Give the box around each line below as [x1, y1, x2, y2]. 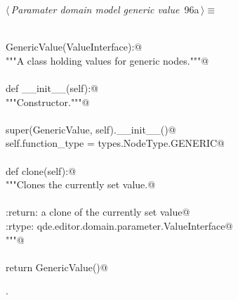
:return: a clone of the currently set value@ [6, 204, 190, 219]
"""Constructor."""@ [6, 94, 90, 109]
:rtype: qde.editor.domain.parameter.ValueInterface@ [6, 218, 233, 233]
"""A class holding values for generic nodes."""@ [6, 53, 209, 67]
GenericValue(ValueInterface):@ [6, 39, 143, 54]
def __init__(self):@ [6, 80, 98, 95]
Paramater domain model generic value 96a [11, 2, 199, 16]
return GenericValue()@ [6, 259, 108, 274]
